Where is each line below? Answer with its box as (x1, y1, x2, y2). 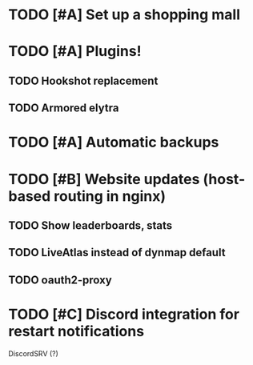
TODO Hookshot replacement (8, 74, 159, 87)
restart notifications (8, 322, 145, 340)
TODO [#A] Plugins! (8, 42, 142, 61)
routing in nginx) (53, 187, 167, 205)
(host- (203, 170, 246, 188)
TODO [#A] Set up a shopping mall (8, 6, 241, 24)
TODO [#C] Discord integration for (8, 305, 240, 323)
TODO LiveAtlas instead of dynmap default (8, 246, 226, 259)
